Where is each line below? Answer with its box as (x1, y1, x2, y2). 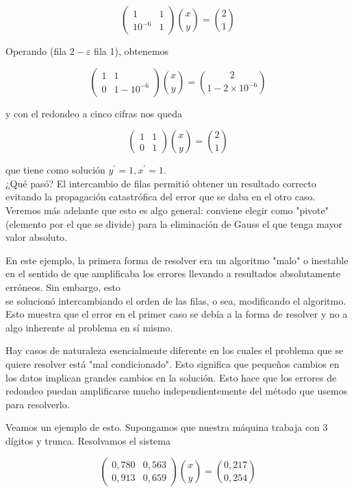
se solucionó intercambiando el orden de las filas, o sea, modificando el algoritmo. (5, 293, 346, 307)
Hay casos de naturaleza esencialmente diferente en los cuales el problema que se (5, 343, 344, 358)
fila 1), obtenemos (94, 44, 169, 58)
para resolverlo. (5, 397, 70, 411)
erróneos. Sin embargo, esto (5, 279, 121, 294)
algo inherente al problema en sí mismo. (5, 320, 173, 334)
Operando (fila (5, 44, 67, 58)
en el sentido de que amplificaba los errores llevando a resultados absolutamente (5, 266, 341, 281)
